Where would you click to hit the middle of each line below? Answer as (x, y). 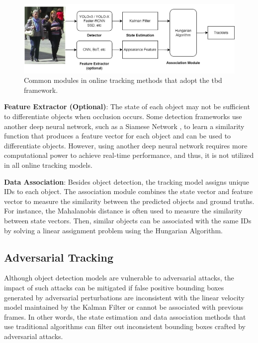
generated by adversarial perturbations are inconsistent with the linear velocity (124, 297)
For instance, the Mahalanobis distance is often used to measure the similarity (123, 211)
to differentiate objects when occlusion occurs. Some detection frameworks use (123, 116)
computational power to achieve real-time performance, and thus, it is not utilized (129, 155)
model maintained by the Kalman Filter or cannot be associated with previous (124, 307)
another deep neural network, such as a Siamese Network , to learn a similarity (124, 126)
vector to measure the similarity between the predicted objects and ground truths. (129, 201)
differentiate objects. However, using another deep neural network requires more (126, 145)
